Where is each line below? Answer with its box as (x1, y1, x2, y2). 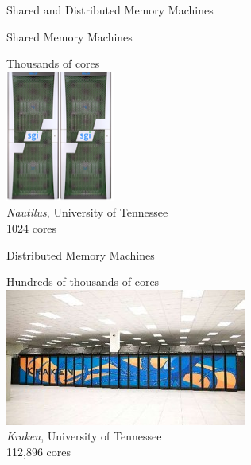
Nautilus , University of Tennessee (6, 204, 168, 221)
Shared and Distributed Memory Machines (6, 2, 214, 18)
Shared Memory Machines (6, 28, 133, 45)
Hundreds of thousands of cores (6, 273, 160, 290)
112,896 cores (6, 443, 71, 459)
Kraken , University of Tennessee (6, 428, 162, 444)
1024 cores (6, 219, 57, 236)
